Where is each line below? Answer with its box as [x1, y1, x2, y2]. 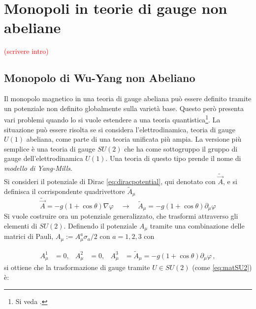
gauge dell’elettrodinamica [4, 153, 83, 163]
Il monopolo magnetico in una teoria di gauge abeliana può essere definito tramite [4, 93, 252, 104]
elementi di [4, 220, 37, 231]
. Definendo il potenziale [64, 220, 137, 231]
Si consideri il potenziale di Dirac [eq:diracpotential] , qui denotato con [4, 176, 216, 186]
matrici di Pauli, [4, 231, 54, 241]
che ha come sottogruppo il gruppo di [124, 143, 238, 154]
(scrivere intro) [4, 46, 49, 56]
